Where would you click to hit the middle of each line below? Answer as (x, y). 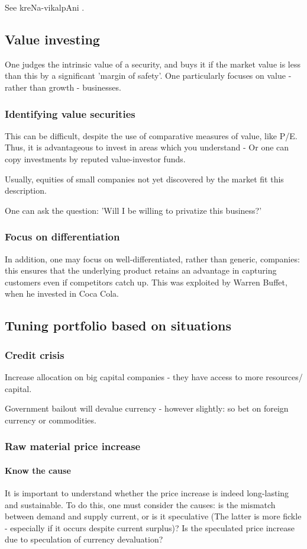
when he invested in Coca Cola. (62, 293)
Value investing (52, 39)
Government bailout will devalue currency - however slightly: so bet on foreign (147, 408)
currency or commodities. (51, 420)
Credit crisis (35, 354)
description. (26, 190)
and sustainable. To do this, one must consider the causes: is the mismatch (140, 504)
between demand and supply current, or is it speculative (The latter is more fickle (153, 516)
